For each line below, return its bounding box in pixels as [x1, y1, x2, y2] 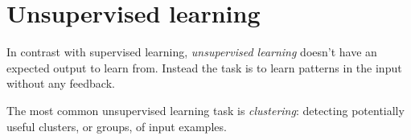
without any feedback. [6, 75, 115, 92]
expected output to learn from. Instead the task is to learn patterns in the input [6, 59, 402, 76]
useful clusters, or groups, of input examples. [6, 117, 227, 134]
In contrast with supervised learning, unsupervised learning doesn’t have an [6, 43, 377, 60]
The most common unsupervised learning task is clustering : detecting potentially [6, 101, 405, 118]
